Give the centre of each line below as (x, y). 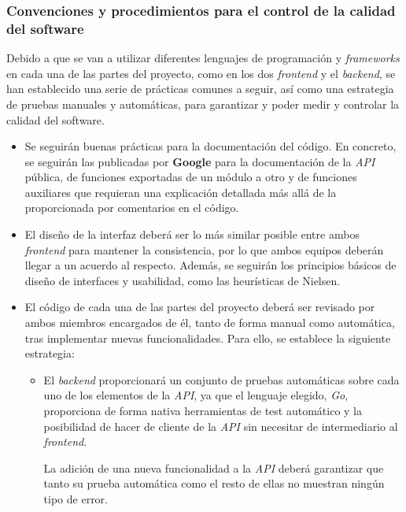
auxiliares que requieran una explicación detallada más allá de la (181, 192)
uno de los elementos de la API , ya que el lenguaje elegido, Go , (196, 395)
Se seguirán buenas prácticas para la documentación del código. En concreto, (210, 146)
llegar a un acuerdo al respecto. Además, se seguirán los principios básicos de (210, 265)
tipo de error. (76, 498)
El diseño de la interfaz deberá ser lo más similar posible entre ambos (192, 234)
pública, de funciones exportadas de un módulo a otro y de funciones (191, 177)
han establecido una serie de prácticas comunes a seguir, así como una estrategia (200, 89)
